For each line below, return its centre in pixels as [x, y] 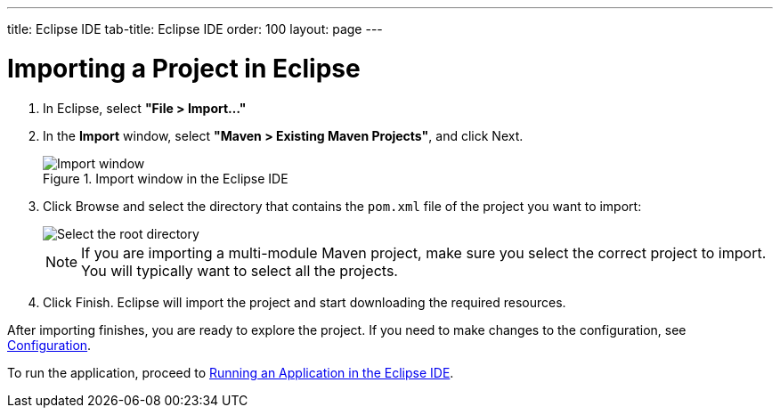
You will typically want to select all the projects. [240, 270]
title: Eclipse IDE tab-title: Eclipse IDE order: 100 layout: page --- [195, 29]
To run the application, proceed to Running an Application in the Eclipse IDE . [231, 372]
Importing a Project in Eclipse [184, 68]
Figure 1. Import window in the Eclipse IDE [166, 178]
